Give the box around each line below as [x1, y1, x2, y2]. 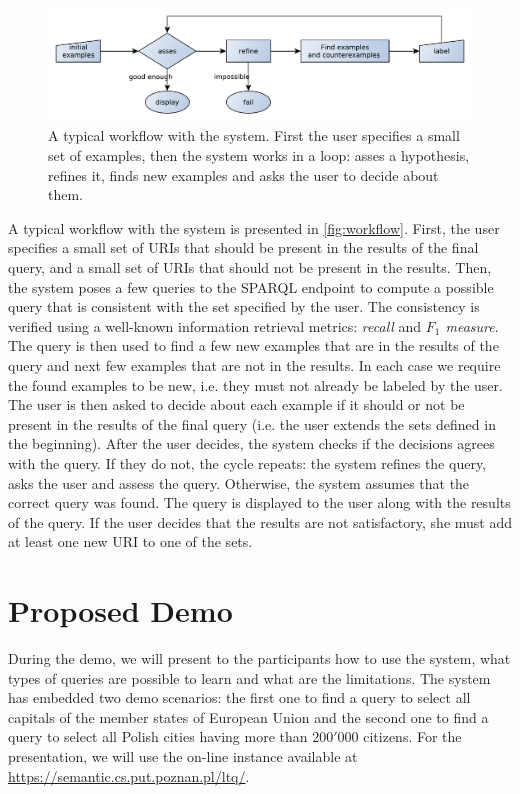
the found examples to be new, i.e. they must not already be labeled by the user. [8, 374, 503, 395]
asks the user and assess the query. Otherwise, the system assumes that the [8, 472, 470, 493]
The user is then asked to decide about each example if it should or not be [8, 394, 465, 415]
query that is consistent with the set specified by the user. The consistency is [8, 296, 480, 317]
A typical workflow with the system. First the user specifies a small [48, 125, 460, 146]
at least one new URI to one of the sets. [8, 531, 253, 552]
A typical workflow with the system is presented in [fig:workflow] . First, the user [8, 217, 500, 238]
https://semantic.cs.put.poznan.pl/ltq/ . [8, 765, 250, 786]
